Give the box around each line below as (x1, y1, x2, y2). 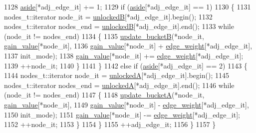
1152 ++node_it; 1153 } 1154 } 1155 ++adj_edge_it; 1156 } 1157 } (4, 119, 216, 129)
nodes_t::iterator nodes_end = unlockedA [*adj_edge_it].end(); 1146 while (4, 79, 235, 90)
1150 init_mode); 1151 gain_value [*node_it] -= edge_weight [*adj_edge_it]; (4, 109, 240, 119)
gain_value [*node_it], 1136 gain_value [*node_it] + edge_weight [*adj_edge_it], (4, 40, 253, 51)
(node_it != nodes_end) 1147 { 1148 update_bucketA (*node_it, (4, 89, 205, 100)
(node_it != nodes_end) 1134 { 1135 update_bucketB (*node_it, (4, 30, 204, 41)
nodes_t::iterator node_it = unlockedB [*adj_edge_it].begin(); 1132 (4, 11, 213, 21)
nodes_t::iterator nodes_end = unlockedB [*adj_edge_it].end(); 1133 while (4, 21, 234, 31)
